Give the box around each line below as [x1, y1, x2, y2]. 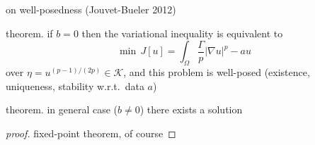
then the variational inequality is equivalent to [81, 25, 283, 40]
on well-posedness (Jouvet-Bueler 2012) [6, 2, 176, 16]
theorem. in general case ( [6, 102, 118, 117]
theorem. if [6, 25, 53, 40]
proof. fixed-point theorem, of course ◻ [6, 125, 176, 140]
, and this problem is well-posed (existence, [123, 64, 310, 79]
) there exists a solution [139, 102, 243, 117]
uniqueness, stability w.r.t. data [6, 78, 144, 93]
